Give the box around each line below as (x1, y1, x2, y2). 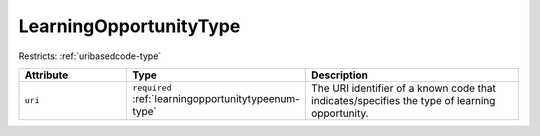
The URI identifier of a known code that (311, 81, 497, 95)
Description (311, 68, 369, 82)
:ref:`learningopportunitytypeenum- (131, 92, 300, 106)
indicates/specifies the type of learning (311, 93, 496, 107)
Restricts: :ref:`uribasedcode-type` (18, 50, 162, 62)
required (131, 83, 172, 94)
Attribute (24, 68, 69, 82)
